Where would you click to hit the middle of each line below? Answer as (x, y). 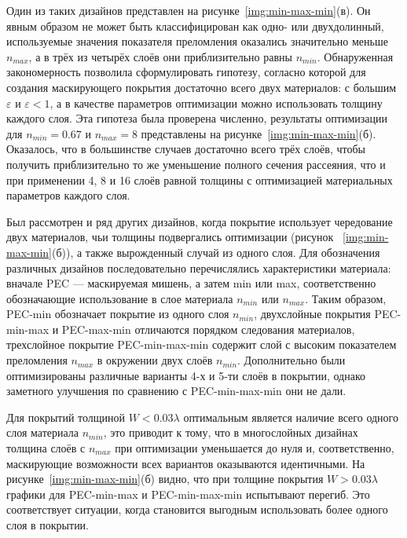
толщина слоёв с (46, 448)
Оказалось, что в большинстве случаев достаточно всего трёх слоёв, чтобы (186, 149)
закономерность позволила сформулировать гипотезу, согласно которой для (186, 72)
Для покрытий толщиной (66, 417)
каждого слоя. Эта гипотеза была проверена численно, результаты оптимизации (197, 118)
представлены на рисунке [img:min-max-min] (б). (258, 133)
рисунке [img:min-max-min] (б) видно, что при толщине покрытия (165, 479)
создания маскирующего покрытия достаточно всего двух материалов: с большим (202, 87)
